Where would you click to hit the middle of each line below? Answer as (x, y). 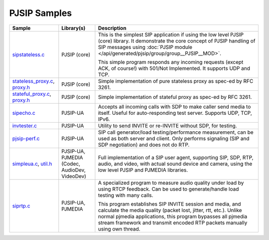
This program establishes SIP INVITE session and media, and (169, 204)
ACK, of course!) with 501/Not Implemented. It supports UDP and (174, 68)
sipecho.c (24, 113)
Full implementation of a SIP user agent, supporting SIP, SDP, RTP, (176, 157)
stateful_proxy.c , (32, 94)
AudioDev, (73, 170)
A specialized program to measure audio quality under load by (171, 183)
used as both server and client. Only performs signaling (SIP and (174, 138)
